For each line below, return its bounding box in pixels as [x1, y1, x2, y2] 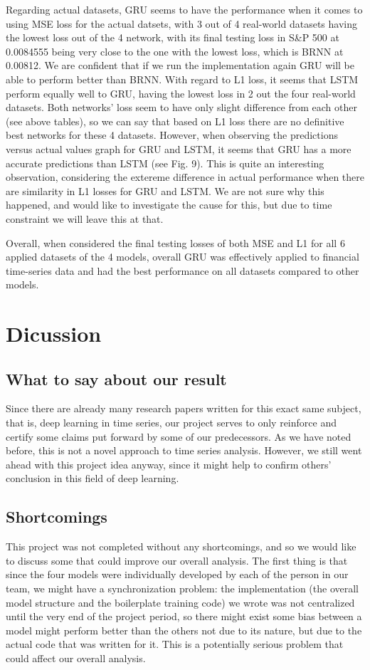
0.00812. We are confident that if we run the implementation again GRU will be [6, 58, 354, 73]
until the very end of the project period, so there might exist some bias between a [6, 609, 362, 624]
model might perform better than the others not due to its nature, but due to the [6, 622, 362, 637]
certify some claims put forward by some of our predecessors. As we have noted [6, 429, 351, 444]
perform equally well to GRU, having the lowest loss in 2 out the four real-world [6, 85, 356, 100]
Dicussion [6, 319, 102, 348]
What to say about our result [6, 367, 227, 389]
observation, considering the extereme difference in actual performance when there [6, 169, 365, 184]
